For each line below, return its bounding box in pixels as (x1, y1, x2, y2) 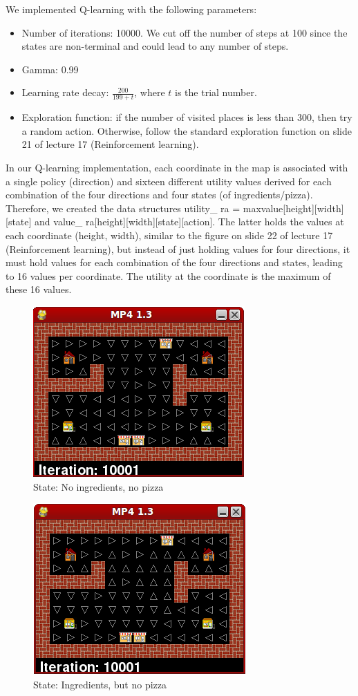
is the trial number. (175, 85, 257, 100)
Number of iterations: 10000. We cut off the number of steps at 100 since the (21, 25, 348, 39)
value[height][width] (261, 200, 344, 215)
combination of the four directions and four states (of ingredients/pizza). (6, 187, 313, 202)
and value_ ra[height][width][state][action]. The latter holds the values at (35, 214, 344, 229)
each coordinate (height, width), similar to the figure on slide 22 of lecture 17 (6, 227, 333, 242)
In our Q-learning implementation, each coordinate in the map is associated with (6, 160, 348, 174)
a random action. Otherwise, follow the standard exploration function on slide (21, 123, 352, 138)
